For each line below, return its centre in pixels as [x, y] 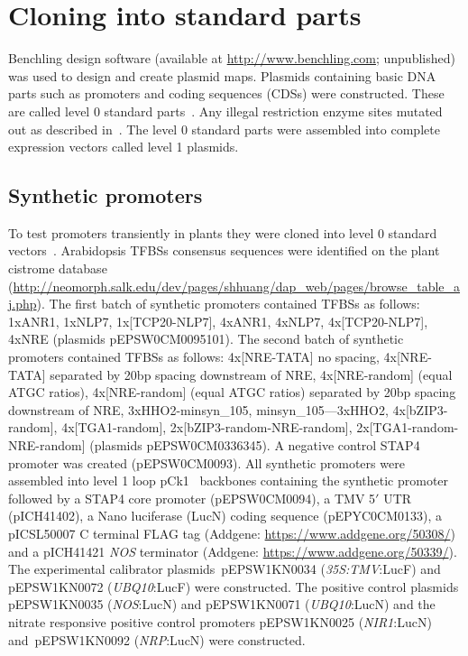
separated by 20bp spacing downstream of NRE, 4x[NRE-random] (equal [251, 374]
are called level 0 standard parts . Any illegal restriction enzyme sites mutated [225, 111]
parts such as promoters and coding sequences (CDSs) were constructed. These [226, 93]
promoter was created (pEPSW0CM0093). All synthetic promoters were [206, 462]
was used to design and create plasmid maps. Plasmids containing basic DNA [222, 75]
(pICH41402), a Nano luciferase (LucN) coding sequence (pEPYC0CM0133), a [225, 516]
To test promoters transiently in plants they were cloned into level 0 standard [223, 232]
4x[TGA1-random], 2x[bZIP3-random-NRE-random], [207, 427]
